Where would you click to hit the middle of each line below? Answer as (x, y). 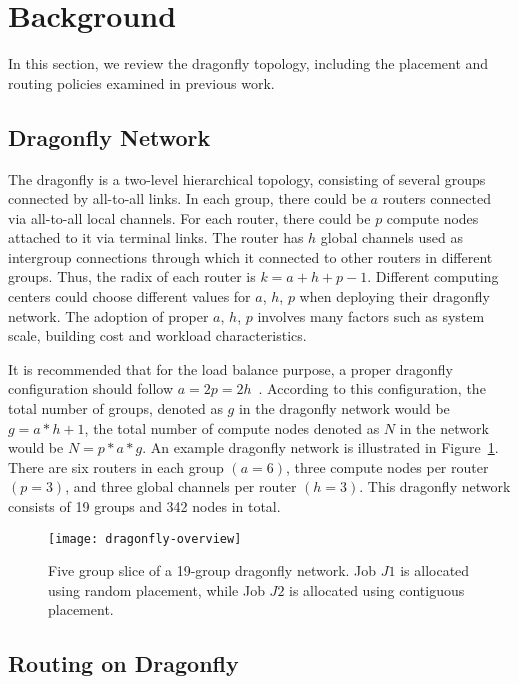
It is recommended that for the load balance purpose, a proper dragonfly (230, 368)
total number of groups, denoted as (115, 408)
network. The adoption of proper (108, 315)
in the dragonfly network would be (344, 408)
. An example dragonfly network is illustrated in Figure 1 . (320, 447)
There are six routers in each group (116, 466)
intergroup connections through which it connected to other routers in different (250, 256)
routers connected (436, 198)
